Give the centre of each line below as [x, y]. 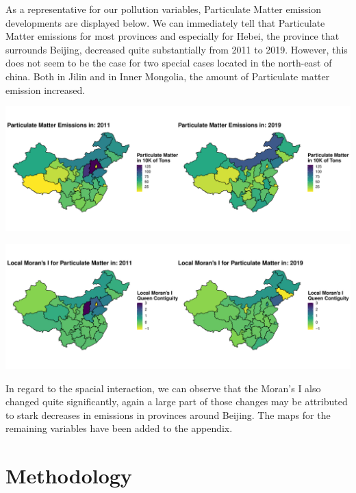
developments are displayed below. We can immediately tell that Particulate [165, 22]
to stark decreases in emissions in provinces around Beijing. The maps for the [168, 414]
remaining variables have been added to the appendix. [119, 428]
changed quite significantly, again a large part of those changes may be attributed [177, 401]
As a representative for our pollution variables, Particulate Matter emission [163, 9]
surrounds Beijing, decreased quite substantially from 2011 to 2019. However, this [177, 49]
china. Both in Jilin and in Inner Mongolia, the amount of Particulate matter [168, 76]
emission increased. [46, 89]
